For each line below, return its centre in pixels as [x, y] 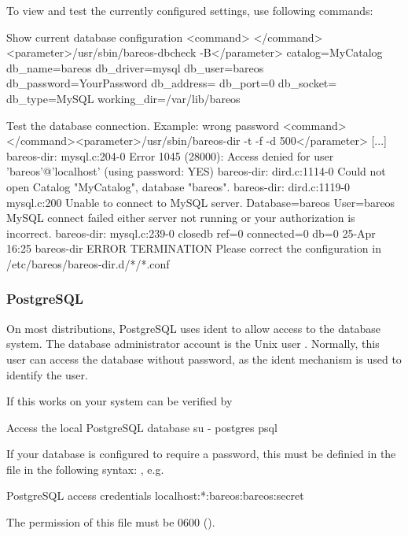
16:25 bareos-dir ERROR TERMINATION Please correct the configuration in [194, 248]
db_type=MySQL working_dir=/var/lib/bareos [123, 98]
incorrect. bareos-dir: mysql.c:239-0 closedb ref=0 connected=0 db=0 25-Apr [191, 233]
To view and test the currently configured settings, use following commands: [190, 10]
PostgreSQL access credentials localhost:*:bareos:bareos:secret [155, 495]
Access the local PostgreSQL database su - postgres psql [142, 427]
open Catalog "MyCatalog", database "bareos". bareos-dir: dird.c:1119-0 [178, 186]
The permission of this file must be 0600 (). [111, 522]
